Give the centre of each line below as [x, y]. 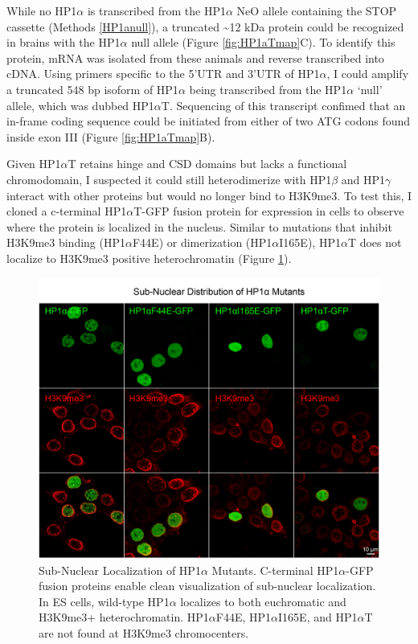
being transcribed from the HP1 [268, 89]
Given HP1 [34, 164]
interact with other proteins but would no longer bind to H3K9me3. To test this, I [209, 195]
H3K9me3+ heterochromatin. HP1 [124, 617]
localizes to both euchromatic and [263, 601]
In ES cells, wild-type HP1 [104, 601]
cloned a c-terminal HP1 [67, 211]
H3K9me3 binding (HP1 [66, 242]
